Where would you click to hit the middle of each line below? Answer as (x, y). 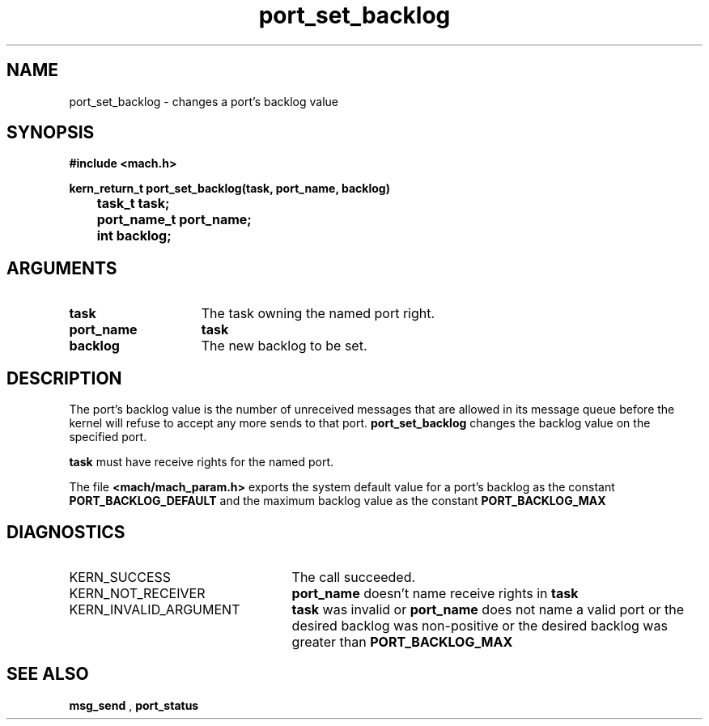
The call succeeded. (354, 577)
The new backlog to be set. (284, 346)
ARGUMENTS (62, 268)
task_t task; (133, 204)
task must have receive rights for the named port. (202, 462)
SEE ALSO (48, 674)
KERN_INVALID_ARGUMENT (155, 609)
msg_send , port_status (134, 705)
